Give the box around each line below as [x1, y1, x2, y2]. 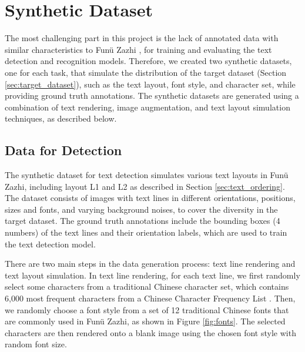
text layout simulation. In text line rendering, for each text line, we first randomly [5, 269, 300, 281]
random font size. [5, 338, 67, 350]
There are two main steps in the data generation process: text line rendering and [5, 257, 296, 270]
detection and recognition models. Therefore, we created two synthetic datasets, [5, 55, 292, 67]
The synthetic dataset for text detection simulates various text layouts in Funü [5, 169, 289, 181]
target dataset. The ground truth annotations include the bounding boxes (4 [5, 214, 280, 227]
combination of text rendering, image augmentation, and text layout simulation [5, 100, 290, 113]
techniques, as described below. [5, 112, 117, 125]
